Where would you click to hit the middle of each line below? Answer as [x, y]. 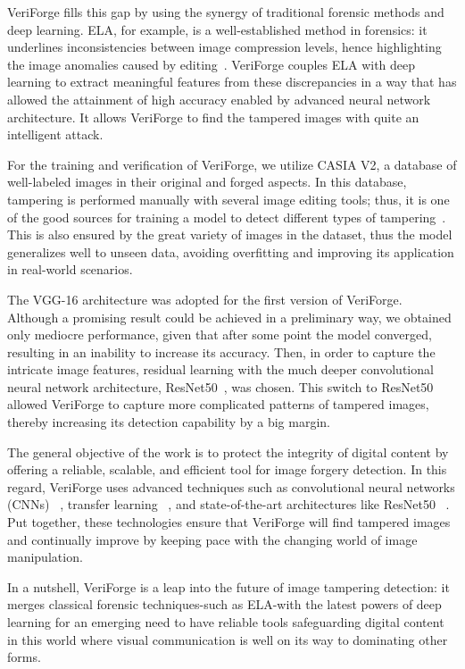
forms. [24, 657]
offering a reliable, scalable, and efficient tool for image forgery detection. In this [227, 469]
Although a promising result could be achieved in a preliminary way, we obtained [229, 317]
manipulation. [45, 557]
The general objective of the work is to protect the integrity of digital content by [228, 452]
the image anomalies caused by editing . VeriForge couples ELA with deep [212, 64]
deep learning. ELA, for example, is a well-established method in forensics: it [217, 29]
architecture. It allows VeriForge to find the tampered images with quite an [213, 117]
